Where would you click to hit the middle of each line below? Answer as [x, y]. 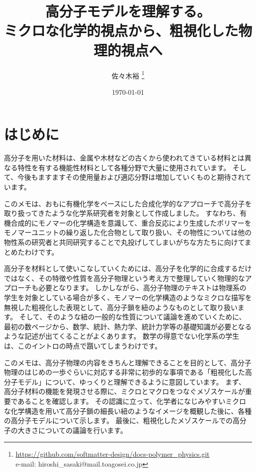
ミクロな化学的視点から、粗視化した [121, 30]
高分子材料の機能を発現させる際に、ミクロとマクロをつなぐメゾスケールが [125, 391]
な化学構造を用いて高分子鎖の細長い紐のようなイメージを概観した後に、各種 [128, 411]
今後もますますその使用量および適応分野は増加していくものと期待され [131, 177]
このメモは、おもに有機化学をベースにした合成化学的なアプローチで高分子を [128, 203]
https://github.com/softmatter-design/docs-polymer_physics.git [112, 454]
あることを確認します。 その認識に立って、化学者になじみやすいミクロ [132, 401]
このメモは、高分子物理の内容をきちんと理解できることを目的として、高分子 [128, 362]
